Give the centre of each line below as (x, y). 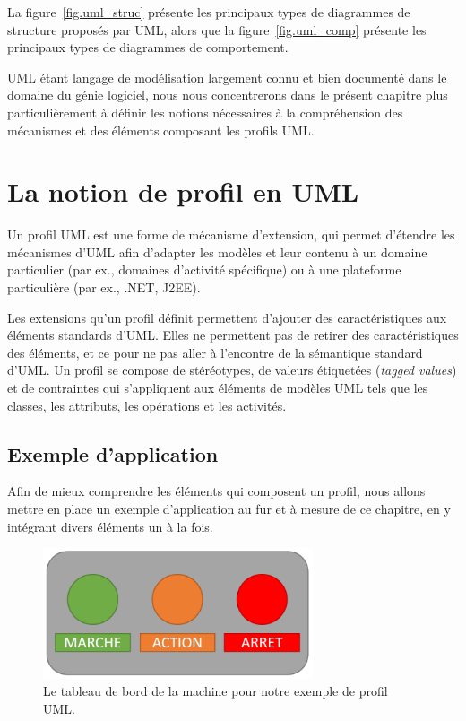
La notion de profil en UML (183, 191)
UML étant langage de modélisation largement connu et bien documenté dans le (227, 77)
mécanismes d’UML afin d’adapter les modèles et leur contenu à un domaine (217, 252)
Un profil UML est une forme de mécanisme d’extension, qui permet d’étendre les (231, 235)
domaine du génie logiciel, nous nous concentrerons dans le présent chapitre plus (228, 95)
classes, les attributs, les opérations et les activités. (147, 405)
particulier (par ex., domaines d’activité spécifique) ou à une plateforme (204, 269)
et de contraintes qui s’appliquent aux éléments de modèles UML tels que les (218, 388)
